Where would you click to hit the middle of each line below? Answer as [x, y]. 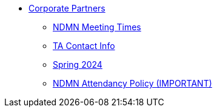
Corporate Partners [67, 8]
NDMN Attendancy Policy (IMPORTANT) [132, 83]
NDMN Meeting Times [97, 27]
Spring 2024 [78, 64]
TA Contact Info [84, 46]
